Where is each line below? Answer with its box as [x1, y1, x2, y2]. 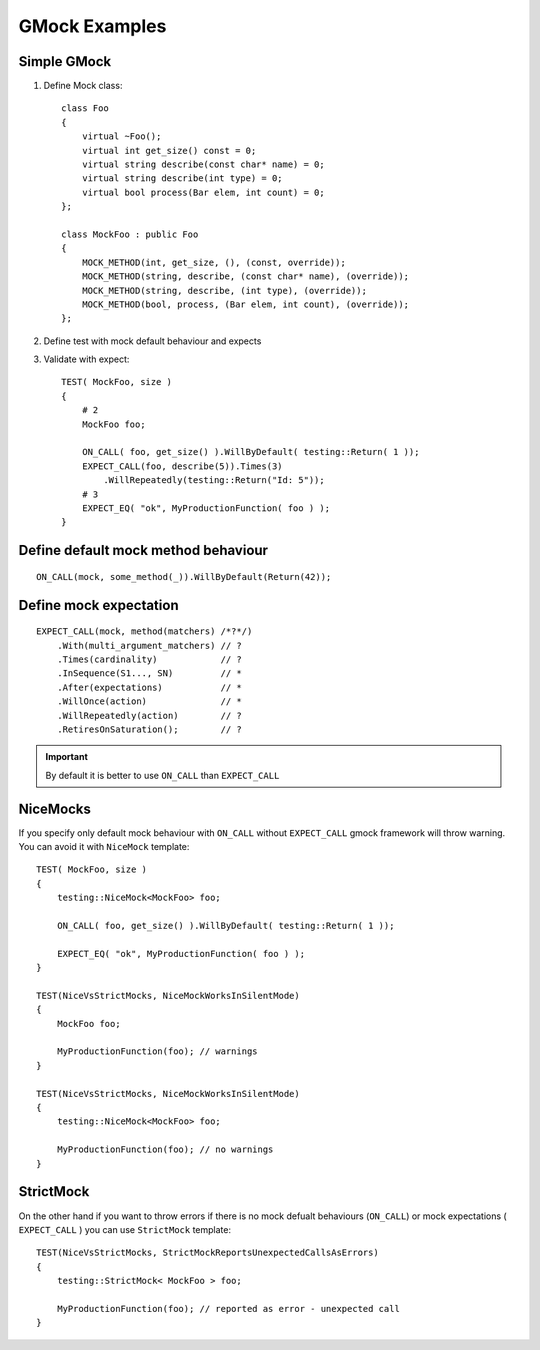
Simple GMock [18, 53, 112, 70]
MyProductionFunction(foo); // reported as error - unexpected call [56, 1303, 400, 1314]
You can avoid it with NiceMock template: [18, 841, 190, 853]
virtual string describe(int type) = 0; [81, 173, 284, 184]
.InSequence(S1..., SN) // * [56, 668, 242, 679]
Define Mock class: [43, 80, 123, 92]
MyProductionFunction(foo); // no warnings [56, 1144, 274, 1155]
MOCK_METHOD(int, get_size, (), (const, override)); [81, 256, 347, 268]
